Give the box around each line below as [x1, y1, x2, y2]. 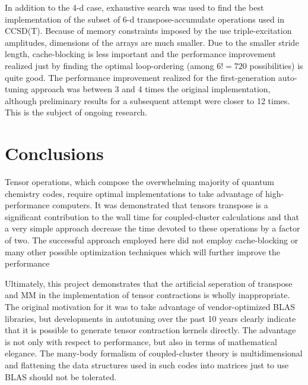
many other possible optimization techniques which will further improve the [5, 245, 280, 258]
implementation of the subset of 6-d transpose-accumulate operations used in [5, 12, 285, 25]
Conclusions [5, 141, 104, 165]
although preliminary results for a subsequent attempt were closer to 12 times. [5, 94, 290, 107]
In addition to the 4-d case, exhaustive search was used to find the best [5, 1, 264, 13]
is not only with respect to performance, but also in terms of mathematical [5, 335, 277, 348]
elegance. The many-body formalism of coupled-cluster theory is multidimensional [5, 347, 303, 359]
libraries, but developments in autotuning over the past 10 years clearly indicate [5, 312, 296, 324]
